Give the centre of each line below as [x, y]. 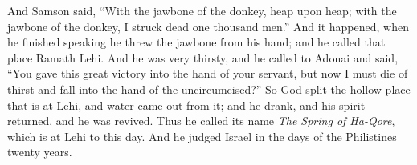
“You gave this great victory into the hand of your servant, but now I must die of [208, 73]
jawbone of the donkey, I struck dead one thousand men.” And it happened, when [208, 26]
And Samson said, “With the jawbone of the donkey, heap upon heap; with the [202, 10]
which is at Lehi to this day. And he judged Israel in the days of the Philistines [202, 136]
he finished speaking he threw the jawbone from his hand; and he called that [196, 42]
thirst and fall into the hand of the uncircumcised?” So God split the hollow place [209, 89]
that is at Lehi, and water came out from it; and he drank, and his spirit [186, 105]
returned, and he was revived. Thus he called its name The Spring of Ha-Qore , [201, 121]
